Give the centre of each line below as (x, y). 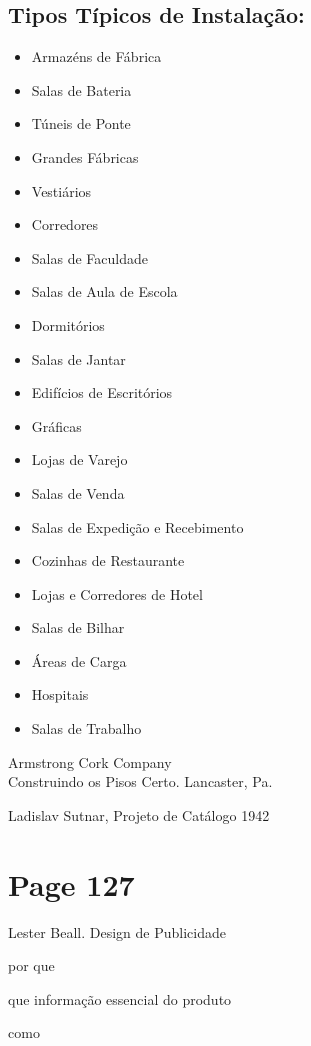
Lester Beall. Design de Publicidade (117, 931)
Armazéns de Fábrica (96, 56)
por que (31, 965)
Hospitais (60, 694)
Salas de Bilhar (78, 627)
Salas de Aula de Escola (104, 291)
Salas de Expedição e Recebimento (137, 526)
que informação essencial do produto (120, 998)
